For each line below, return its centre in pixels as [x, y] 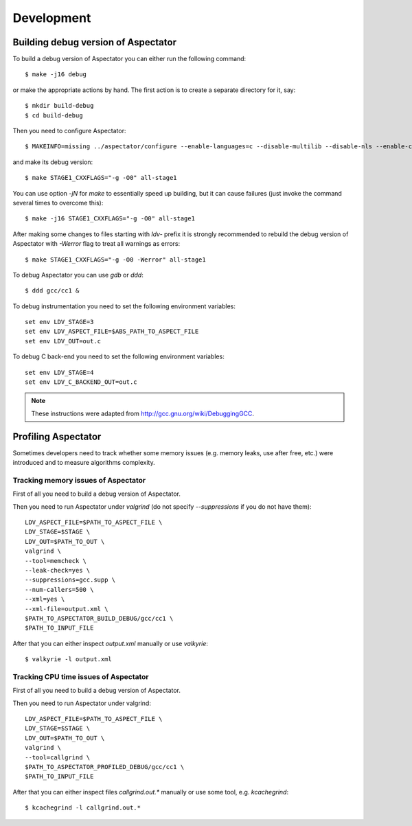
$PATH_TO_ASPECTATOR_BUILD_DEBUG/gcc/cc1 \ [99, 618]
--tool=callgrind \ [58, 757]
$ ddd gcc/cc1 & [52, 291]
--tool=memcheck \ [56, 561]
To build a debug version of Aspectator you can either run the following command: [129, 59]
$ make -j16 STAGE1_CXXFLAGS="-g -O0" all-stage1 [110, 219]
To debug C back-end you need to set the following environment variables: [118, 356]
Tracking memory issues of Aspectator [79, 480]
